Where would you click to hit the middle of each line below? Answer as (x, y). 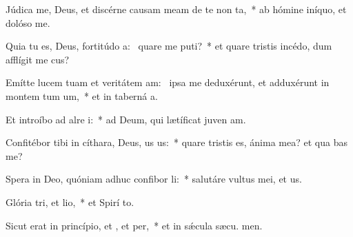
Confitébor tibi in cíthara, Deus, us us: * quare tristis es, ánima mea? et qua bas (176, 142)
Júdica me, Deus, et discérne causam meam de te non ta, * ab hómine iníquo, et (176, 9)
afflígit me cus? (38, 59)
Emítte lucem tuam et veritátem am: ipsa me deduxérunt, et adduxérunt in (168, 82)
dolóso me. (28, 22)
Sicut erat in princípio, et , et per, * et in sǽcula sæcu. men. (134, 225)
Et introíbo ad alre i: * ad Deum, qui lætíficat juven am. (126, 119)
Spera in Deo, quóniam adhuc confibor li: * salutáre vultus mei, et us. (154, 179)
